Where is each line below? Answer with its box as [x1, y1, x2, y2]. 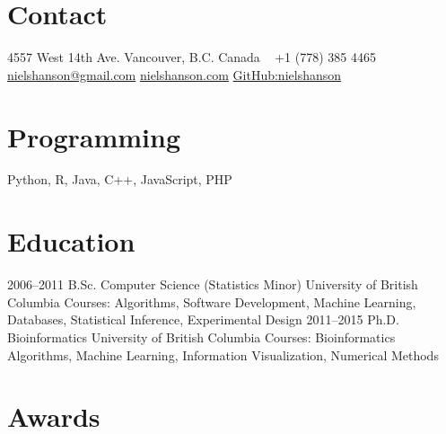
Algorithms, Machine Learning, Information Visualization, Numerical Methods [7, 345, 439, 364]
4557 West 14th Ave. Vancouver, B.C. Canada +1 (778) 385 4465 [7, 48, 376, 66]
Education [7, 223, 136, 260]
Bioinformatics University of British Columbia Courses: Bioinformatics [7, 327, 396, 346]
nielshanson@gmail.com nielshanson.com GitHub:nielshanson [7, 65, 342, 84]
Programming [7, 118, 180, 155]
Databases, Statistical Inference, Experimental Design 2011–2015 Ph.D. [7, 310, 399, 329]
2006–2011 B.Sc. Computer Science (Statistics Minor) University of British [7, 275, 418, 294]
